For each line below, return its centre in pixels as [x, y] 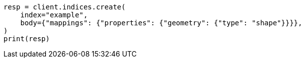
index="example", [54, 15]
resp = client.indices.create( [65, 7]
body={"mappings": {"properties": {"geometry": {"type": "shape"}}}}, [161, 23]
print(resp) [27, 39]
